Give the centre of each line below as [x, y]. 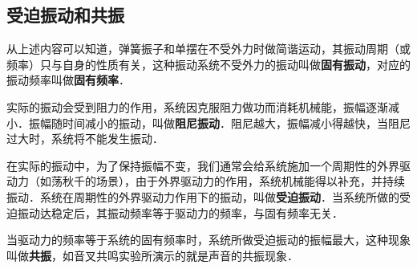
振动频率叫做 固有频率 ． [68, 80]
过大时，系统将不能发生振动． [85, 139]
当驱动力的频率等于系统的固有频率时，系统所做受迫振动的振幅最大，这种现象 [208, 240]
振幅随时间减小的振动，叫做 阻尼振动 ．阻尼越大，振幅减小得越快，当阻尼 [219, 122]
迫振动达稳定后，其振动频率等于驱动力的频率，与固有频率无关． [175, 212]
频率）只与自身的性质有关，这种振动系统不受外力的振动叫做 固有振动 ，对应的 [208, 64]
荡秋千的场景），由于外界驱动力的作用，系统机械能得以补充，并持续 [228, 181]
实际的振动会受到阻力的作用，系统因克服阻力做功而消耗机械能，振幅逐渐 [197, 106]
